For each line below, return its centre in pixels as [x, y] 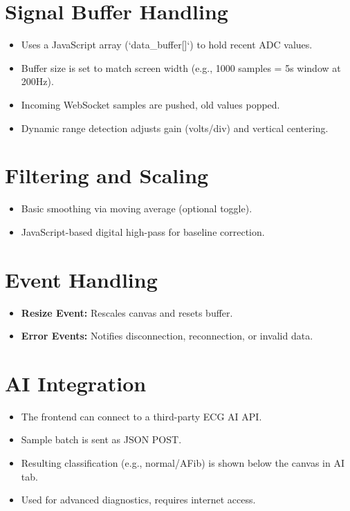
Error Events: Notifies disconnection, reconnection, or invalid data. [167, 336]
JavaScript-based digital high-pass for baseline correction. [143, 231]
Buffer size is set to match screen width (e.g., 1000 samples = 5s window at [181, 67]
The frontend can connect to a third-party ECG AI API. [141, 416]
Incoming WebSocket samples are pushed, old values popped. [150, 104]
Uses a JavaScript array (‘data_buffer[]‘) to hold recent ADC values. [167, 45]
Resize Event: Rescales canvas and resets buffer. [127, 312]
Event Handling [81, 279]
